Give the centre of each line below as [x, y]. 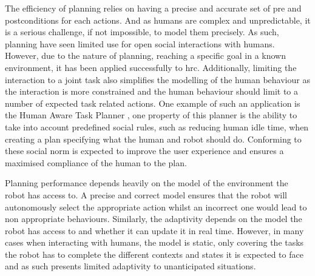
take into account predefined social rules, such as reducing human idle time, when [157, 126]
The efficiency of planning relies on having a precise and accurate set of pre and [153, 8]
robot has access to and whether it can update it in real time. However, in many [154, 230]
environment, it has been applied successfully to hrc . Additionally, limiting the [151, 67]
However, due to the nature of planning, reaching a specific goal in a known [145, 56]
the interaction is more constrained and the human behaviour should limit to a [152, 91]
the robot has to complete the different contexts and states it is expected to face [154, 254]
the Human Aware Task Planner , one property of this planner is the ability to [151, 115]
